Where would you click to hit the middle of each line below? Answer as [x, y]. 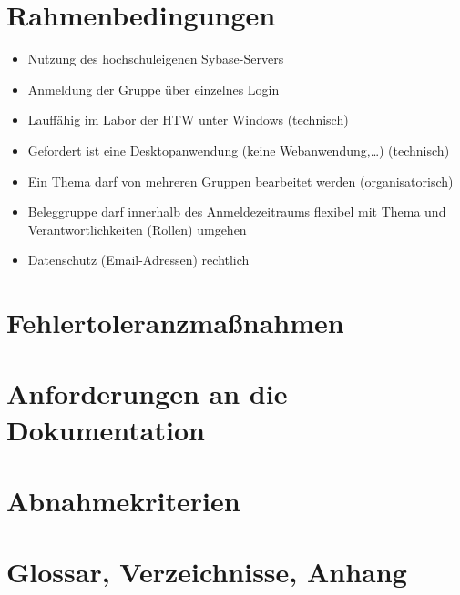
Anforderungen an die [147, 393]
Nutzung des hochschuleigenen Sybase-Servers [156, 59]
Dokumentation [106, 429]
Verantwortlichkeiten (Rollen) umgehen [137, 229]
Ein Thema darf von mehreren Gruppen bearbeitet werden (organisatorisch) [240, 181]
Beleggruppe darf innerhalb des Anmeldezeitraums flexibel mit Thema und [237, 212]
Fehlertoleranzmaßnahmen [175, 323]
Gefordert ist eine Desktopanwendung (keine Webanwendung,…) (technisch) [239, 150]
